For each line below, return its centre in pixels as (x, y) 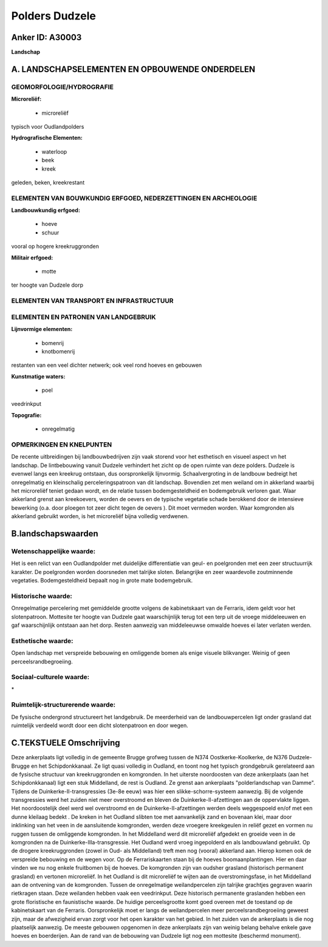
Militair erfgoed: (32, 258)
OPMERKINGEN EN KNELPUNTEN (62, 445)
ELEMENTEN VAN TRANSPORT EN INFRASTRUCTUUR (92, 301)
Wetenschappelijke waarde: (53, 551)
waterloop (54, 151)
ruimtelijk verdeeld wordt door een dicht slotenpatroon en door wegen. (100, 725)
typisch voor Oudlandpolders (48, 127)
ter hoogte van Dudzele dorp (47, 285)
